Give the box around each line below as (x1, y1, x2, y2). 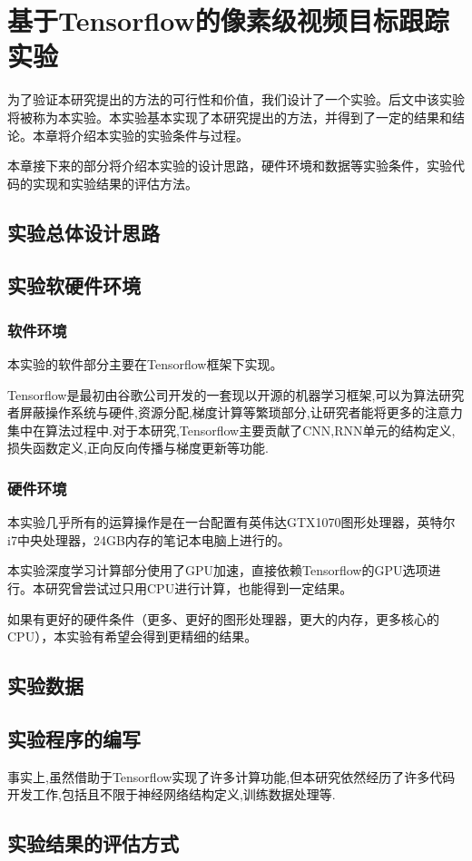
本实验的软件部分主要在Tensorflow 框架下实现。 (7, 355, 283, 374)
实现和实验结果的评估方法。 (32, 173, 198, 192)
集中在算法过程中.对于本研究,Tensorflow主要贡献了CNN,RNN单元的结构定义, (7, 420, 456, 439)
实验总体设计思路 (7, 218, 160, 246)
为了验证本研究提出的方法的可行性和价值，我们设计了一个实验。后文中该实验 (7, 90, 465, 109)
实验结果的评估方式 (7, 829, 179, 857)
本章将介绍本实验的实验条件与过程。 (32, 125, 249, 144)
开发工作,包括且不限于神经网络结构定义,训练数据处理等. (7, 785, 336, 804)
